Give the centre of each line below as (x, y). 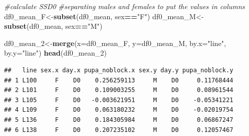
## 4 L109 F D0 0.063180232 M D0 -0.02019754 (119, 110)
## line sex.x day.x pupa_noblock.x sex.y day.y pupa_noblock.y (119, 70)
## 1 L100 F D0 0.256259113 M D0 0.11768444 (119, 80)
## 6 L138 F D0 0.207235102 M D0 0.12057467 (119, 130)
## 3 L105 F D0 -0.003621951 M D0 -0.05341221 (119, 100)
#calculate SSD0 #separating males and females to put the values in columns (124, 6)
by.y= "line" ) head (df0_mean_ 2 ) (55, 53)
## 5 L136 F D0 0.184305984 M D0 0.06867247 (119, 120)
